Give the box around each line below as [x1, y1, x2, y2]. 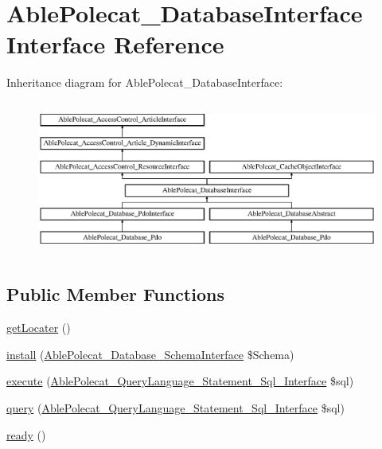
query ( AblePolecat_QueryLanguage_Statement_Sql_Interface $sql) [6, 400, 345, 416]
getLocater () [6, 319, 71, 336]
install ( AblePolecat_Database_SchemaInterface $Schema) [6, 346, 294, 362]
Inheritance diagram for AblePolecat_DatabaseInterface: [6, 74, 283, 91]
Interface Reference [6, 28, 224, 61]
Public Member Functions [6, 282, 224, 306]
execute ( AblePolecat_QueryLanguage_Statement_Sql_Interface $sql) [6, 373, 354, 389]
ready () [6, 426, 46, 443]
